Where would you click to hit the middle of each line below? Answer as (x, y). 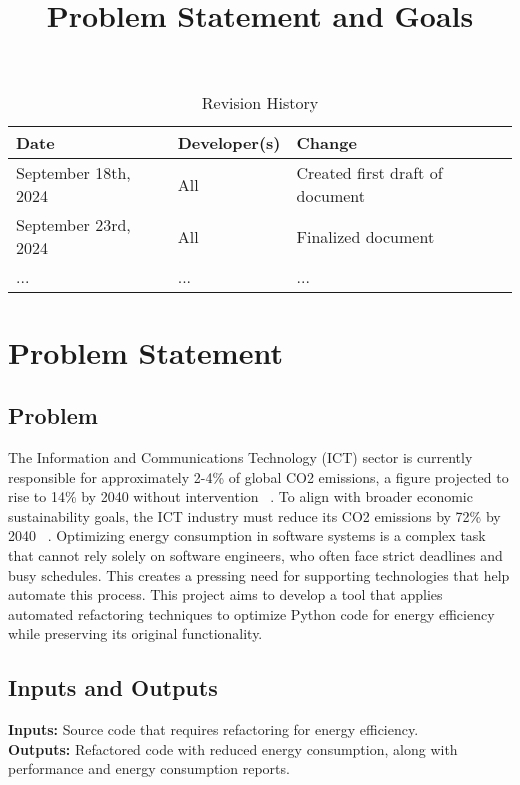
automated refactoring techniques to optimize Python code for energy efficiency (251, 613)
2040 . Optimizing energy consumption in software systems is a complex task (247, 535)
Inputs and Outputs (113, 687)
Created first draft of (369, 173)
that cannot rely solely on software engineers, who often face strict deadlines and (255, 554)
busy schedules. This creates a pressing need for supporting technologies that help (259, 574)
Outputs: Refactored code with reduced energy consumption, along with (233, 748)
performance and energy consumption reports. (149, 768)
